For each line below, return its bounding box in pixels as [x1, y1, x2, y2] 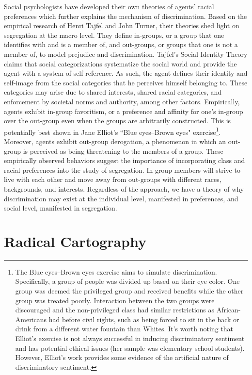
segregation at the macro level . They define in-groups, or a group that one [4, 30, 224, 40]
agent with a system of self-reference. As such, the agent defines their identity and [4, 68, 248, 78]
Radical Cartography [4, 231, 146, 251]
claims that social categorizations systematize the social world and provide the [4, 58, 237, 68]
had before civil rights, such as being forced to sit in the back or [48, 314, 239, 324]
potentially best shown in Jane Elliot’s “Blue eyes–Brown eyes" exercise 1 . [4, 125, 221, 137]
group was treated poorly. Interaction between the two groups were [15, 295, 215, 305]
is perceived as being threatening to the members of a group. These [23, 146, 223, 156]
